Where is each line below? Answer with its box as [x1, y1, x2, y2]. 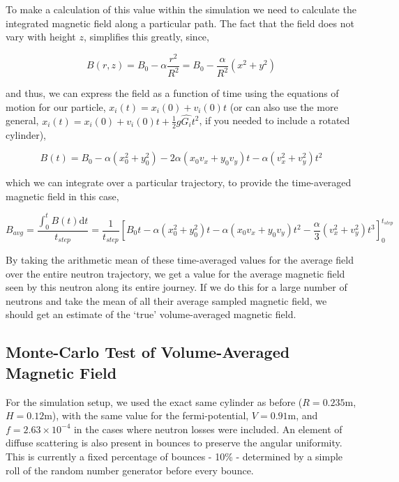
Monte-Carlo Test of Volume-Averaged [6, 341, 290, 363]
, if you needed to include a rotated [199, 113, 350, 128]
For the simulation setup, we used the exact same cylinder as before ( [6, 394, 303, 409]
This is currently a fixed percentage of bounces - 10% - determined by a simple [6, 449, 343, 463]
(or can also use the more [229, 99, 338, 114]
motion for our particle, [6, 99, 106, 114]
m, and [287, 408, 318, 423]
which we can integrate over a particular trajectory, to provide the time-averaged [6, 175, 352, 190]
